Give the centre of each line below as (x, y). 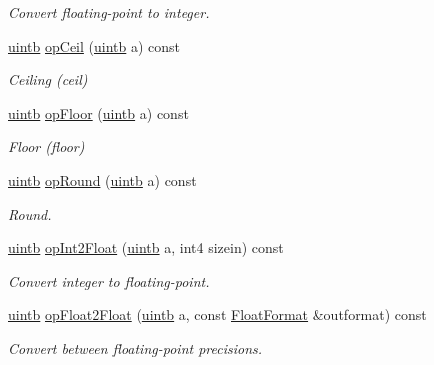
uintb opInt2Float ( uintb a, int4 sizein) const (146, 247)
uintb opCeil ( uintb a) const (94, 45)
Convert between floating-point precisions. (135, 347)
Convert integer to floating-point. (109, 280)
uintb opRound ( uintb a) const (102, 179)
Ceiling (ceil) (48, 79)
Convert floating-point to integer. (109, 12)
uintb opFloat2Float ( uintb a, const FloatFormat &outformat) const (217, 314)
